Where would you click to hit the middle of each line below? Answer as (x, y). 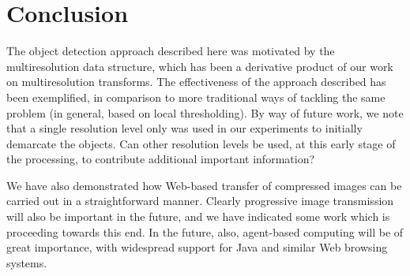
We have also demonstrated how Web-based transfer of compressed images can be (204, 185)
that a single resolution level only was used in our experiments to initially (184, 128)
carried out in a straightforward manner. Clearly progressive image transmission (200, 201)
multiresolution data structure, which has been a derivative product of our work (200, 66)
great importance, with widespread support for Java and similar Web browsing (197, 247)
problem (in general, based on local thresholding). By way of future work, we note (205, 112)
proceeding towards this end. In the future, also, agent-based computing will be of (205, 231)
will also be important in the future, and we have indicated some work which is (198, 216)
